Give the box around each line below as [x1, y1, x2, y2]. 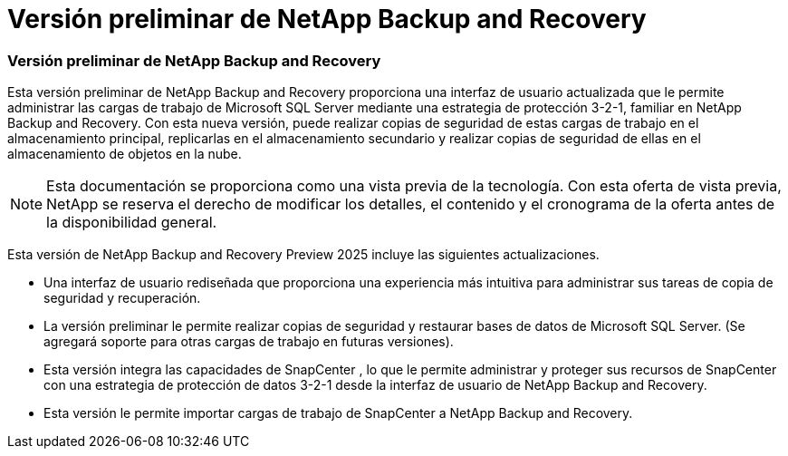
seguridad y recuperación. [43, 290, 201, 306]
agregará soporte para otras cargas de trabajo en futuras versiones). [43, 334, 454, 350]
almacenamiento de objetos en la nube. [7, 146, 242, 162]
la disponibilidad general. [46, 213, 217, 232]
